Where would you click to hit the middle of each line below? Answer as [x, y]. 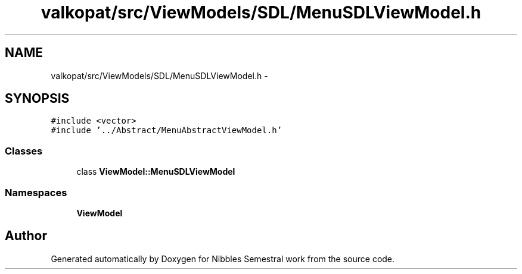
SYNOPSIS [37, 99]
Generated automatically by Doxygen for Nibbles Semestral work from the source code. [223, 259]
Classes [24, 151]
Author [26, 236]
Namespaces [36, 192]
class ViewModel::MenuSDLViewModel [156, 172]
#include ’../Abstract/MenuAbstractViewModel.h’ [167, 130]
